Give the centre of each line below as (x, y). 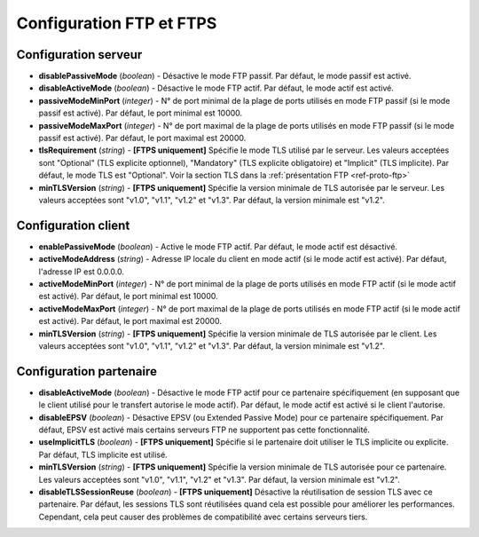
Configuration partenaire (86, 371)
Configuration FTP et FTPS (117, 23)
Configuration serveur (79, 55)
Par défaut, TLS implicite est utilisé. (103, 454)
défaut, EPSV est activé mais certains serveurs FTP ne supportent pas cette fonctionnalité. (204, 430)
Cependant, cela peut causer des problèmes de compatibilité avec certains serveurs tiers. (203, 517)
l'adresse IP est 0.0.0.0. (81, 272)
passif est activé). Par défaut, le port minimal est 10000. (141, 113)
